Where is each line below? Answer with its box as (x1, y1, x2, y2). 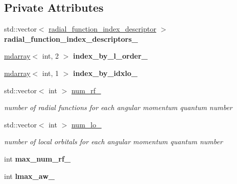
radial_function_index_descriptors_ (4, 33, 138, 44)
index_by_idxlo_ (73, 67, 138, 78)
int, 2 (42, 50, 59, 61)
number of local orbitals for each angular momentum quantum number (4, 136, 223, 147)
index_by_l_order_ (73, 50, 148, 61)
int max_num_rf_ (4, 153, 71, 164)
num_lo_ (71, 119, 102, 129)
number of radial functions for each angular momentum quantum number (4, 102, 232, 113)
